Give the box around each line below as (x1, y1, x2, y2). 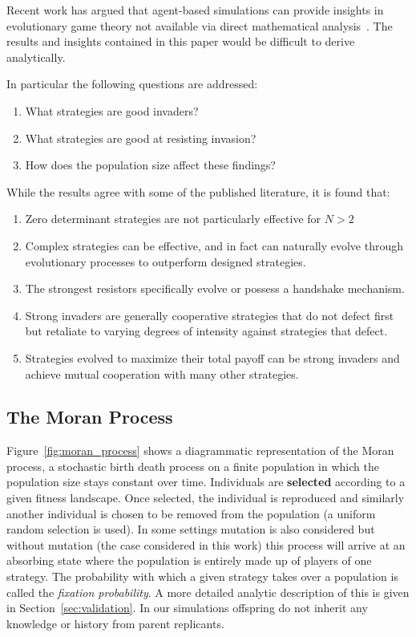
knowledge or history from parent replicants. (6, 615, 224, 631)
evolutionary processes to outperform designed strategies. (25, 253, 306, 270)
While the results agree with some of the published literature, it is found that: (6, 183, 390, 200)
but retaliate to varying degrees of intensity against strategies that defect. (25, 323, 388, 339)
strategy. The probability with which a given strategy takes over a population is (6, 568, 398, 585)
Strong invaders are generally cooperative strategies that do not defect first (25, 306, 394, 323)
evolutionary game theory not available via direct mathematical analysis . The (6, 17, 393, 34)
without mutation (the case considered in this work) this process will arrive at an (6, 536, 406, 553)
